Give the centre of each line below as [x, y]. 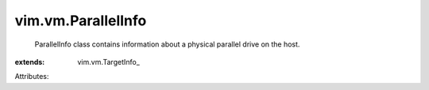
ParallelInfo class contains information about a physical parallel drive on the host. [167, 44]
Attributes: [32, 77]
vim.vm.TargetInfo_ [109, 62]
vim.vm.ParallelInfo [81, 21]
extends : [30, 62]
